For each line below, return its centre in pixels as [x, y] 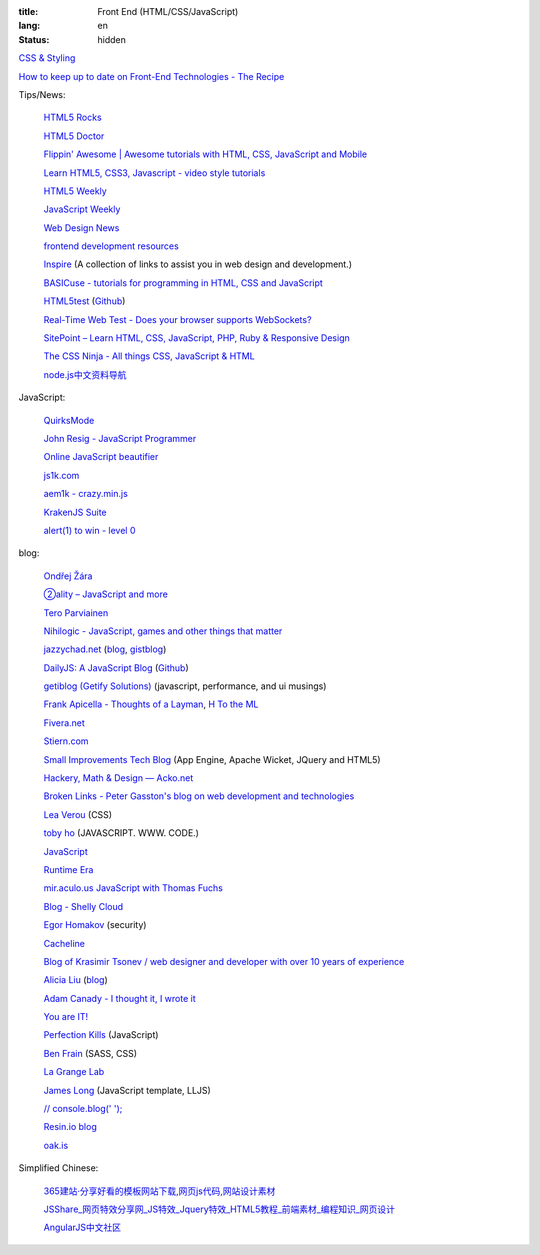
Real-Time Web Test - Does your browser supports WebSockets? [177, 319]
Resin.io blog [70, 1127]
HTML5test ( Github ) [84, 301]
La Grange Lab [74, 1072]
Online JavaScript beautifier [101, 457]
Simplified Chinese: [58, 1168]
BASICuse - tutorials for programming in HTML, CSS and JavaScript [183, 282]
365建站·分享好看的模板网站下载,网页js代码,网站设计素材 [159, 1191]
